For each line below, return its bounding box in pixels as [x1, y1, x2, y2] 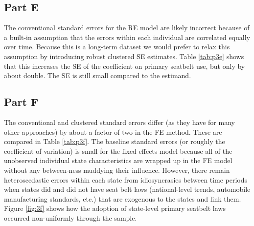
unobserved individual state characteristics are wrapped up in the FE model [4, 155, 232, 165]
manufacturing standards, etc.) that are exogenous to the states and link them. [4, 193, 241, 204]
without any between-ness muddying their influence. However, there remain [4, 164, 230, 175]
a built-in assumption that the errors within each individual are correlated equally [4, 32, 250, 42]
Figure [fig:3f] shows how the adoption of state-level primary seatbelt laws [4, 203, 226, 213]
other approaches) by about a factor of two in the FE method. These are [4, 126, 222, 137]
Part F [4, 94, 39, 109]
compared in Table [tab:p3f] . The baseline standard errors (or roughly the [4, 136, 225, 146]
